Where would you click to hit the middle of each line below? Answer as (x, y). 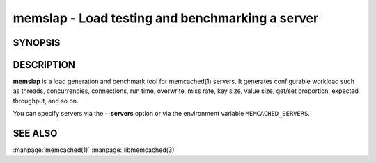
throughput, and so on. (46, 101)
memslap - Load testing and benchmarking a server (166, 18)
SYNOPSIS (37, 43)
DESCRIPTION (44, 65)
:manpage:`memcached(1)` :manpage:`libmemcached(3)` (95, 150)
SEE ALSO (35, 134)
